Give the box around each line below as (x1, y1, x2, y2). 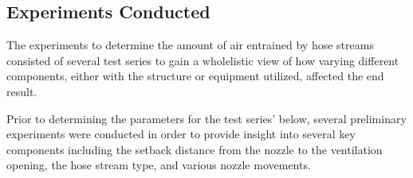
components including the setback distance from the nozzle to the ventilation (6, 141, 383, 157)
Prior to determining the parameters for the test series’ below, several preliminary (6, 110, 407, 126)
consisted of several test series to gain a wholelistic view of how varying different (6, 52, 399, 68)
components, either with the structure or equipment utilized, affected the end (6, 68, 384, 84)
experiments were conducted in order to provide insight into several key (6, 126, 356, 142)
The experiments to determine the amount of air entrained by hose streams (6, 37, 374, 53)
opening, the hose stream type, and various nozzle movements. (6, 157, 311, 173)
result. (6, 83, 37, 99)
